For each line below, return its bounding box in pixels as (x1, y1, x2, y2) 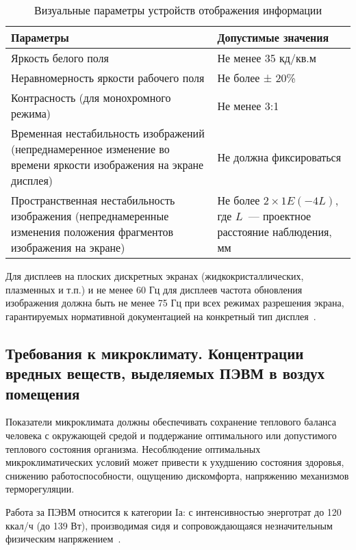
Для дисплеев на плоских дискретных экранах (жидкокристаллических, (5, 269, 304, 283)
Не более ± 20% (217, 70, 296, 86)
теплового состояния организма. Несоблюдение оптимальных (5, 441, 261, 456)
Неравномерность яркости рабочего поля (11, 70, 205, 86)
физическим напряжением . (5, 532, 121, 546)
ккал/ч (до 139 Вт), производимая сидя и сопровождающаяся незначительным (5, 518, 333, 532)
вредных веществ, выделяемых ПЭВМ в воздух (5, 363, 325, 384)
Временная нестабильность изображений (11, 125, 205, 141)
